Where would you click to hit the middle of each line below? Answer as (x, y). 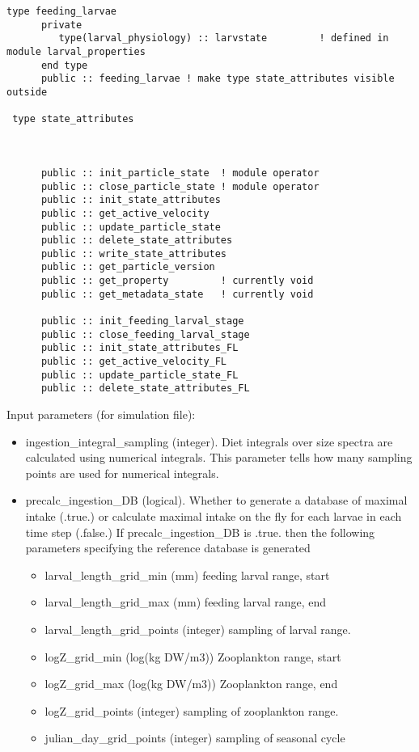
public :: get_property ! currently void (177, 281)
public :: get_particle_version (128, 267)
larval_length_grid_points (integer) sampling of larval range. (198, 629)
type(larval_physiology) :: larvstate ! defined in (224, 38)
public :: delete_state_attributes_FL (145, 389)
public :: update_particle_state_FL (140, 375)
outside (27, 92)
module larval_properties (76, 51)
